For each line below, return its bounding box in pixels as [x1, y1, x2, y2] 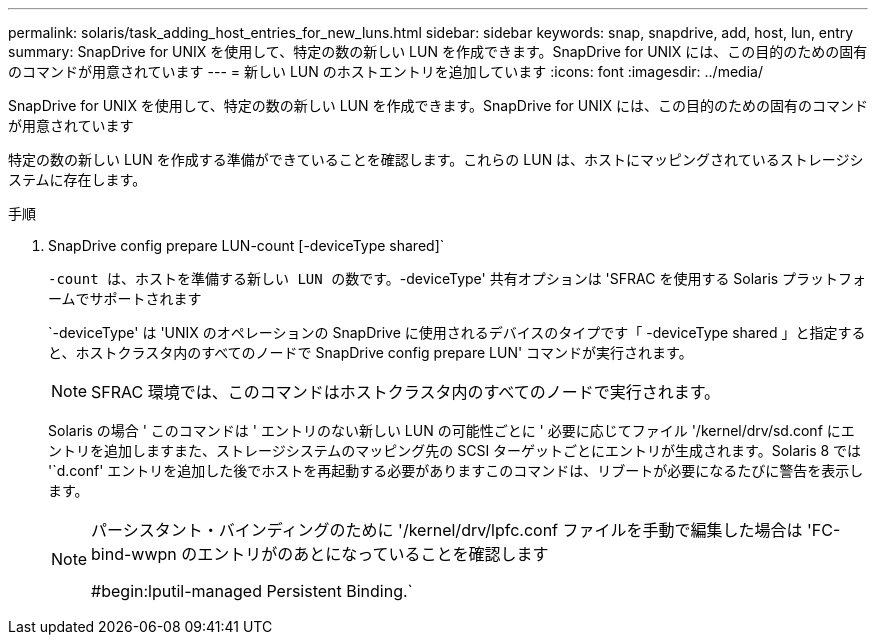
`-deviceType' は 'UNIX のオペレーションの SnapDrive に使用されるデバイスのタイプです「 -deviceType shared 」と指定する [48, 324, 866, 341]
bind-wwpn [91, 544, 177, 564]
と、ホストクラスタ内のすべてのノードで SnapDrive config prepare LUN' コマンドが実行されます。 [48, 344, 693, 361]
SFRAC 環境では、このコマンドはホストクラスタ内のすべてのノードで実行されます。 [91, 382, 721, 402]
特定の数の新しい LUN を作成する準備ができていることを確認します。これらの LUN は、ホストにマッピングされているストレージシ [8, 151, 864, 168]
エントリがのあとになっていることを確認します [197, 544, 549, 564]
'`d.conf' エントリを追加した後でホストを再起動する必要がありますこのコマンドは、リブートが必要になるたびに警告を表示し [48, 462, 864, 479]
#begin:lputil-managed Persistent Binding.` [91, 581, 413, 601]
